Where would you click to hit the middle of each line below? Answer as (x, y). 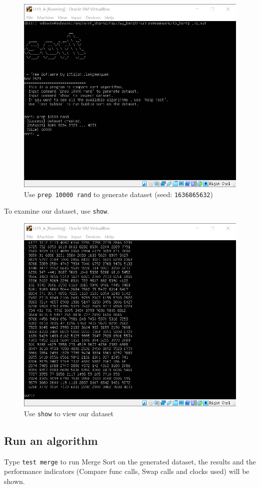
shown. (14, 481)
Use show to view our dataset (69, 413)
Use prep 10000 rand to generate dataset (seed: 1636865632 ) (118, 194)
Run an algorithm (51, 441)
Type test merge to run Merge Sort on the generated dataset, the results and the (130, 461)
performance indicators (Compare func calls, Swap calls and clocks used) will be (127, 471)
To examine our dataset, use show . (57, 211)
